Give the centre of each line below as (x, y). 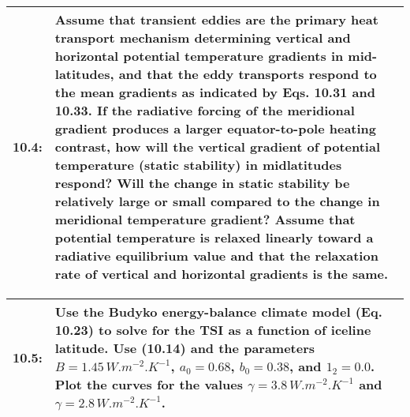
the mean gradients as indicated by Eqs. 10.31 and (215, 92)
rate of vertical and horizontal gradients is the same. (222, 274)
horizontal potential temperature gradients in (199, 56)
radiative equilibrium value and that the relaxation (216, 255)
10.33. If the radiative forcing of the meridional (205, 110)
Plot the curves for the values (149, 384)
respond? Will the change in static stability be (202, 183)
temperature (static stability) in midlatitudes (198, 165)
